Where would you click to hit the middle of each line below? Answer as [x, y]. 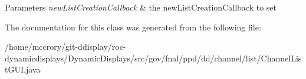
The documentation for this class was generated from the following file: [133, 27]
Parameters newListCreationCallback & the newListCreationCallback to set [141, 7]
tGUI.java [23, 69]
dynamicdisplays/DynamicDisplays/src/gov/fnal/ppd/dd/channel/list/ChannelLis [153, 58]
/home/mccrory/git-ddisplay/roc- [65, 47]
